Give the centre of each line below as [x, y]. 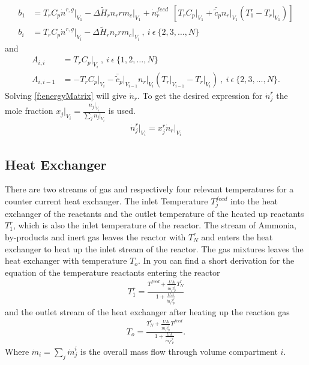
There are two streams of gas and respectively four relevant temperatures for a [149, 189]
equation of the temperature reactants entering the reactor [112, 272]
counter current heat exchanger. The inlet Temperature [106, 201]
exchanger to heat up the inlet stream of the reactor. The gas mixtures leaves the [154, 248]
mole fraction [29, 111]
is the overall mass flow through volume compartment [179, 351]
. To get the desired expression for [200, 95]
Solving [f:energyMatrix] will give [66, 95]
